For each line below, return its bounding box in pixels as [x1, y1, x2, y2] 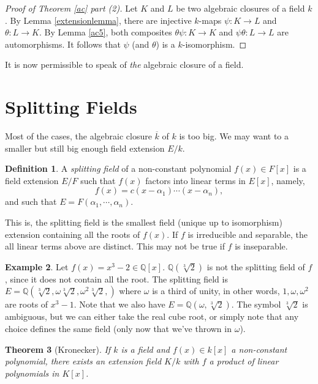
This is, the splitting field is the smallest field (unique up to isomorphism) [5, 216, 282, 229]
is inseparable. [235, 240, 288, 253]
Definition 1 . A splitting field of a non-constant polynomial [5, 162, 232, 175]
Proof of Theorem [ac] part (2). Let [5, 2, 138, 14]
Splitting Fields [5, 94, 137, 119]
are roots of [5, 298, 48, 311]
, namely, [271, 174, 305, 186]
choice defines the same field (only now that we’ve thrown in [5, 322, 232, 335]
